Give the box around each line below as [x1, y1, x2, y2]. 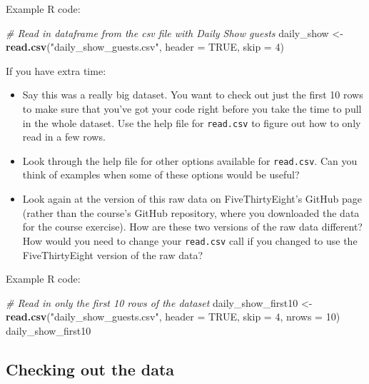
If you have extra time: [6, 63, 106, 78]
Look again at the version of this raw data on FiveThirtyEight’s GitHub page [22, 191, 362, 206]
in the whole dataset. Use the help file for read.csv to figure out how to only [22, 115, 361, 130]
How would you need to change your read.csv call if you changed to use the [22, 233, 358, 248]
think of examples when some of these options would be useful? [22, 167, 300, 182]
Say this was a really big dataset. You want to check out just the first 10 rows [22, 87, 363, 102]
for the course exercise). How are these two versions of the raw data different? [22, 219, 363, 234]
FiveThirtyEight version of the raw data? [22, 247, 203, 262]
